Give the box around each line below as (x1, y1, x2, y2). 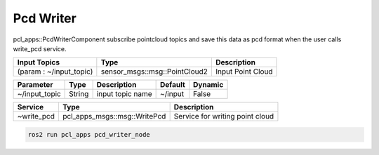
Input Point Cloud (215, 67, 273, 76)
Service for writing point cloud (173, 112, 274, 121)
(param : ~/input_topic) (17, 67, 93, 76)
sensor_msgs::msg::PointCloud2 (100, 67, 208, 76)
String (69, 89, 89, 99)
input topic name (96, 89, 152, 99)
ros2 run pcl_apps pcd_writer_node (27, 130, 150, 138)
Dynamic (193, 80, 224, 90)
